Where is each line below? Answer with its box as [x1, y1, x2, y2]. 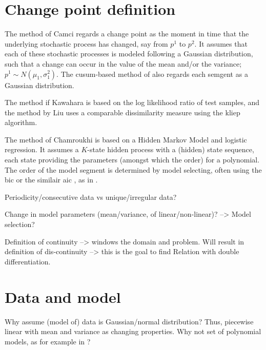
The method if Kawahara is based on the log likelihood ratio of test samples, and [5, 97, 260, 108]
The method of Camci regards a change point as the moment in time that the [5, 28, 249, 39]
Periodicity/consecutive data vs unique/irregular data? [5, 191, 177, 202]
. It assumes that [194, 38, 248, 49]
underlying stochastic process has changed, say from [5, 38, 168, 49]
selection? [5, 219, 35, 230]
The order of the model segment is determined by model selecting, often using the [5, 164, 262, 175]
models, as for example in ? [5, 336, 91, 346]
